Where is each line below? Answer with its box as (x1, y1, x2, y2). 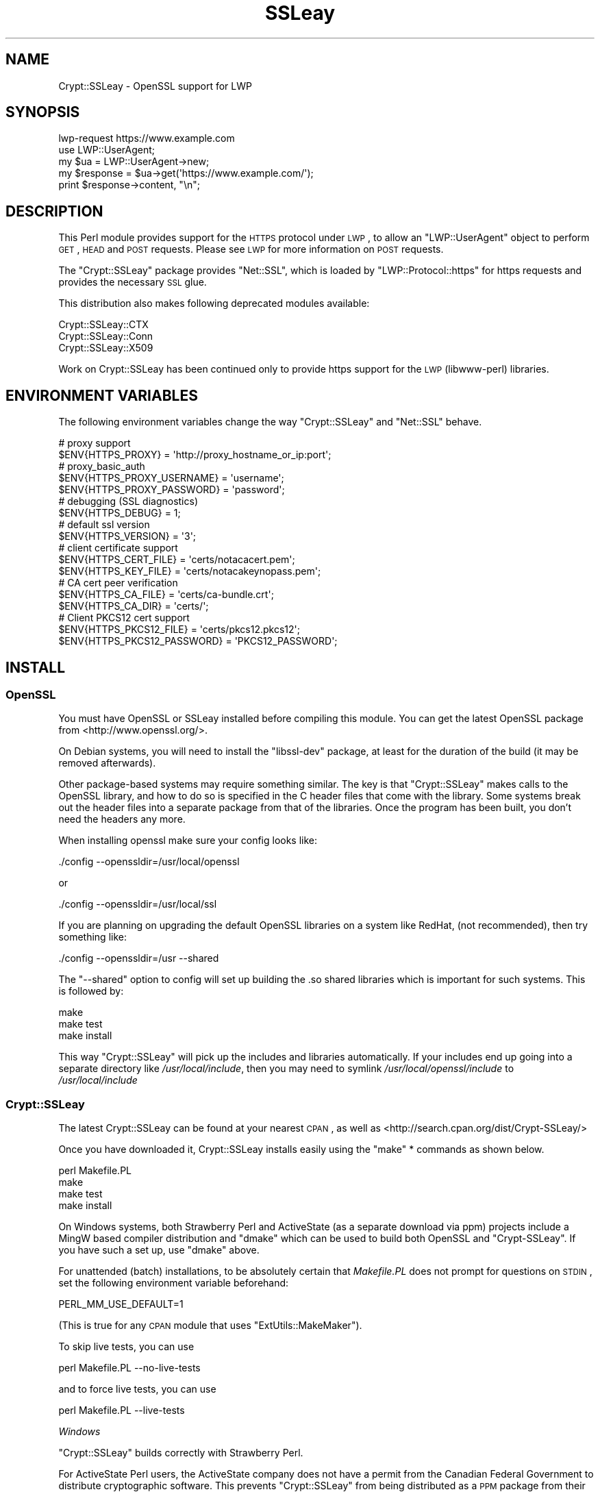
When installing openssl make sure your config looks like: (58, 834, 318, 847)
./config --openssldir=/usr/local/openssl (58, 856, 240, 868)
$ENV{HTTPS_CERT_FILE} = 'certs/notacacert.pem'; (58, 554, 295, 566)
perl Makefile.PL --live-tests (58, 1404, 185, 1417)
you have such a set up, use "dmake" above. (58, 1244, 260, 1256)
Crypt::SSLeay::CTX (58, 319, 149, 331)
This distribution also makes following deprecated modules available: (58, 297, 370, 310)
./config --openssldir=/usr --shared (58, 952, 219, 965)
